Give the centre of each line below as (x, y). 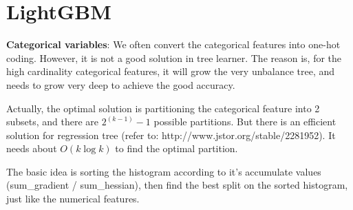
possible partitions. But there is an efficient (245, 122)
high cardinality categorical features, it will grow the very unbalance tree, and (171, 71)
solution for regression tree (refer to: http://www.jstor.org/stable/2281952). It (171, 135)
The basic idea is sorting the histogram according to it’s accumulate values (164, 171)
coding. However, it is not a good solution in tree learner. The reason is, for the (174, 57)
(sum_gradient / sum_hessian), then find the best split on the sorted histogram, (177, 185)
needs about (32, 148)
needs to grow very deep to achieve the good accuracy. (121, 84)
